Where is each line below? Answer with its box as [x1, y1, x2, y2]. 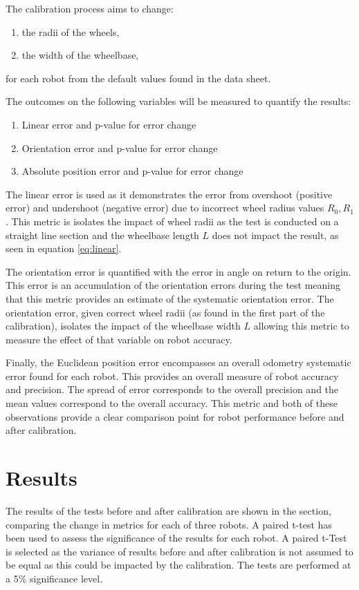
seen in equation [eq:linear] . [6, 241, 122, 256]
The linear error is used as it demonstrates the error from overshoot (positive [6, 187, 333, 201]
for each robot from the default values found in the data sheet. [6, 70, 271, 85]
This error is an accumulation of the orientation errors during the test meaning [6, 278, 341, 292]
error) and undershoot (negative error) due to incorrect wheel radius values [6, 200, 324, 215]
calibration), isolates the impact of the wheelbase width [6, 318, 241, 333]
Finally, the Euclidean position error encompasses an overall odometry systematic [6, 355, 351, 370]
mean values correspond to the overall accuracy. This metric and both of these [6, 396, 338, 410]
